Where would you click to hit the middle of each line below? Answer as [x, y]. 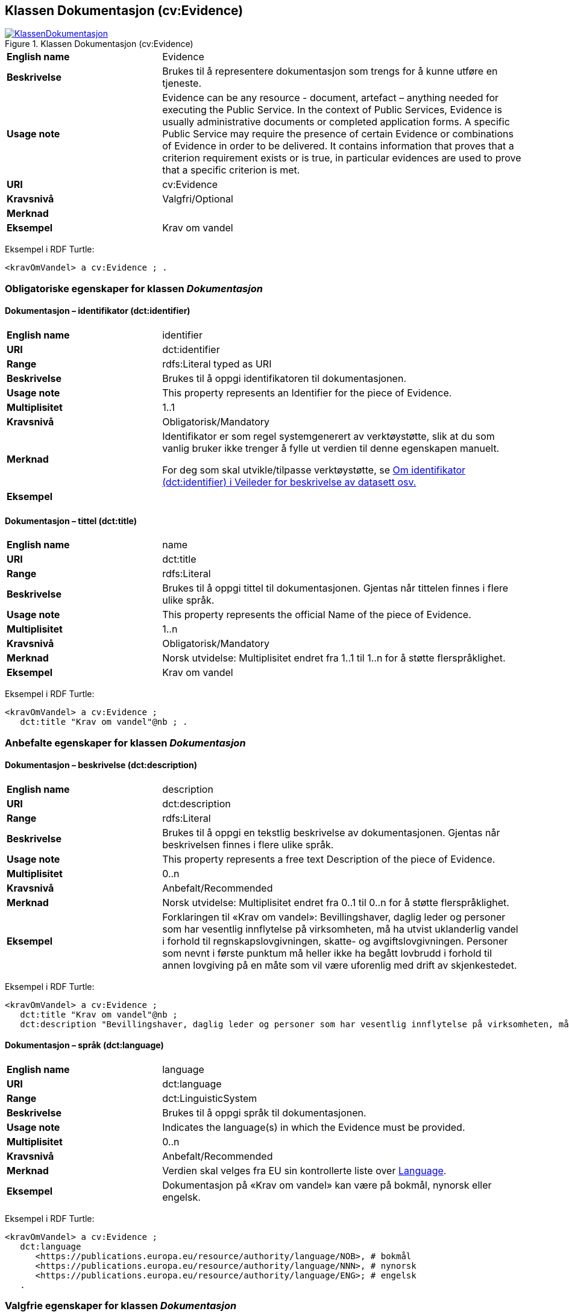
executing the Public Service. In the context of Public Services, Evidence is [332, 110]
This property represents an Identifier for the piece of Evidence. [307, 393]
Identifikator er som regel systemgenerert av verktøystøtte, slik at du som [329, 436]
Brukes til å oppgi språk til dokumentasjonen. [264, 1113]
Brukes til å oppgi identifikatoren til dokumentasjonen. [284, 379]
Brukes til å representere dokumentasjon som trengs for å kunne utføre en [330, 71]
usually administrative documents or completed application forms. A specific [336, 122]
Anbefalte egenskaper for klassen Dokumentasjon [125, 743]
